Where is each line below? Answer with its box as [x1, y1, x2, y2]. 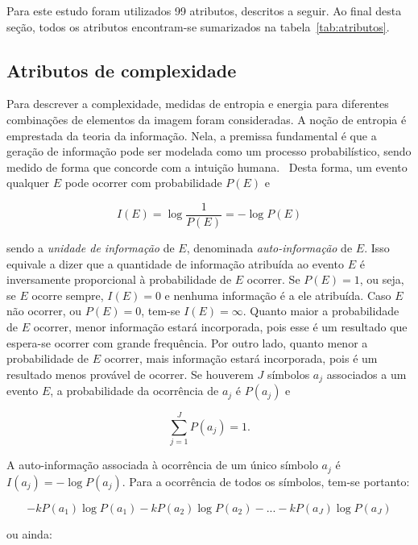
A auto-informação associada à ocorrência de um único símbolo [6, 456, 318, 473]
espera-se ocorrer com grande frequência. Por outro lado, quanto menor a [6, 334, 368, 351]
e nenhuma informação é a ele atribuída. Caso [164, 286, 391, 303]
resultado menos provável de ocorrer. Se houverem [6, 365, 254, 382]
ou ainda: [6, 525, 52, 542]
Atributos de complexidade [6, 57, 237, 82]
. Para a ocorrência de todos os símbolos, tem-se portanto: [122, 472, 410, 489]
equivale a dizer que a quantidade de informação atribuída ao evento [6, 255, 344, 272]
